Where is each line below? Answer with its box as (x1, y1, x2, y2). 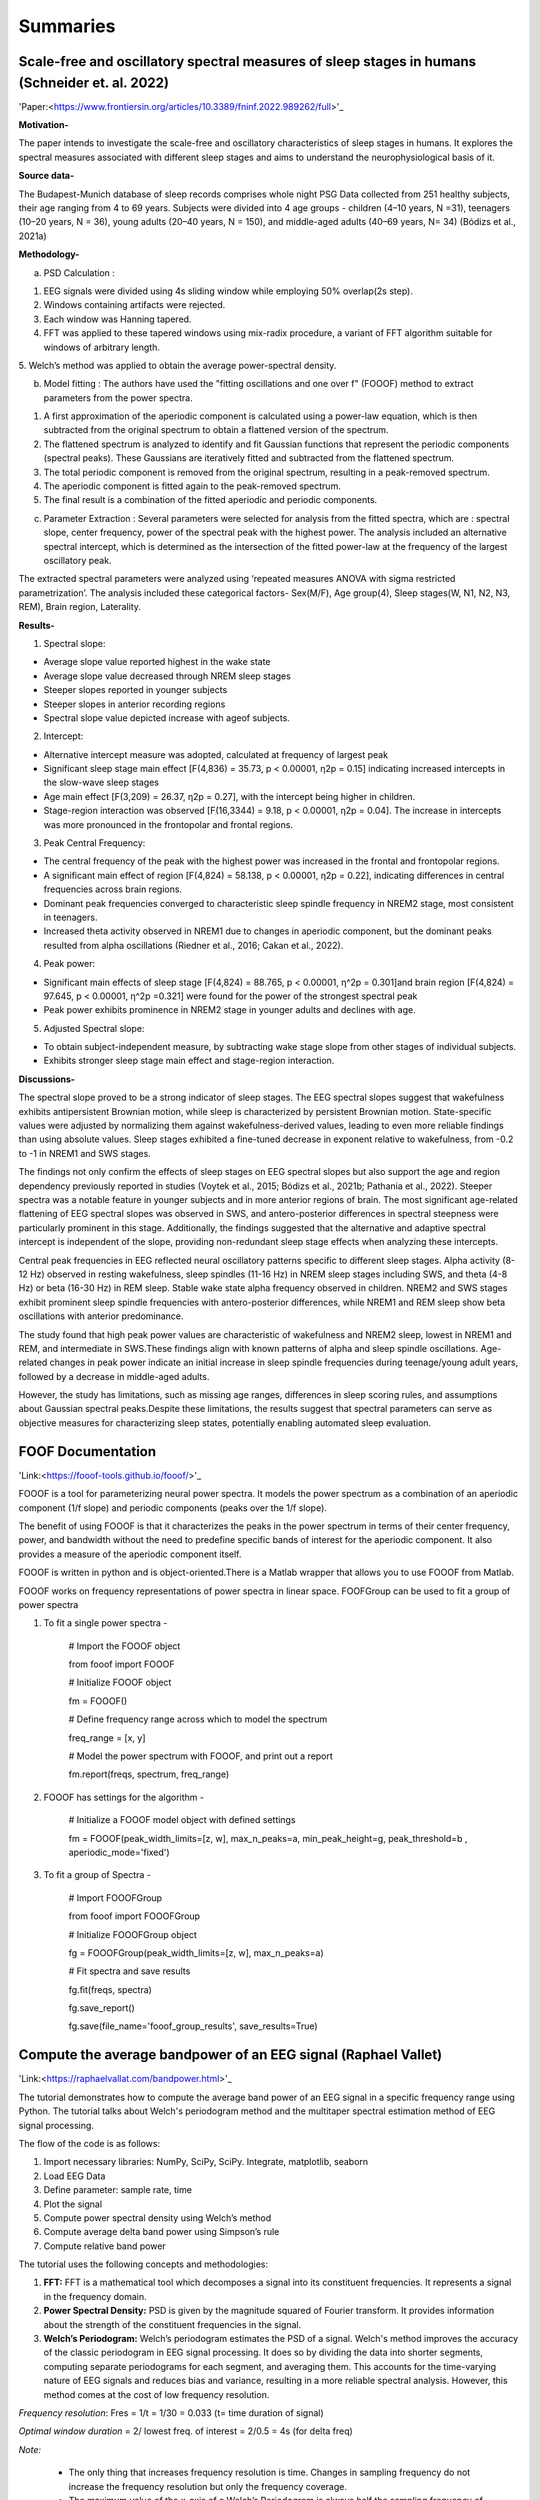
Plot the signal (43, 2198, 103, 2210)
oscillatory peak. (43, 554, 112, 566)
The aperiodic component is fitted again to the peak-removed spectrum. (43, 480, 342, 492)
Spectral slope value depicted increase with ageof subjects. (43, 711, 290, 724)
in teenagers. (43, 911, 98, 923)
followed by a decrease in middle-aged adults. (18, 1370, 210, 1382)
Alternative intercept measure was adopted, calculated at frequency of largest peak (43, 748, 389, 760)
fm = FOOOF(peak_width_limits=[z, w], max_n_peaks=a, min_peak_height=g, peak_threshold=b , (68, 1832, 468, 1844)
